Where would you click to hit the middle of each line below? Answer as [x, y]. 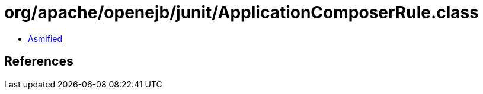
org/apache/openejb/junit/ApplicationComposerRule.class [241, 12]
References [39, 61]
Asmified [45, 38]
